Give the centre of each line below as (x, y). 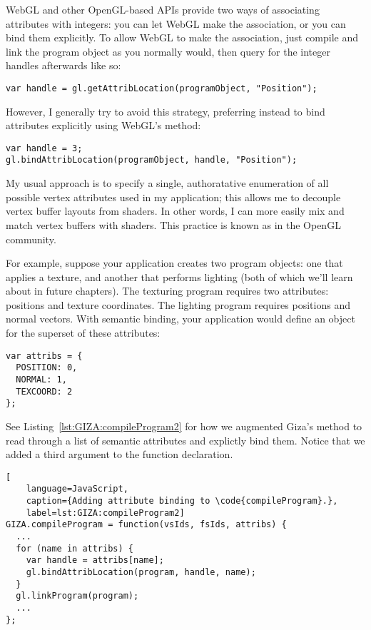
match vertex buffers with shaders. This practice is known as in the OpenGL (173, 224)
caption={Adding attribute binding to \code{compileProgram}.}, (182, 501)
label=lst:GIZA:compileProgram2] (105, 513)
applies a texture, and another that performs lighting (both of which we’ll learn (179, 276)
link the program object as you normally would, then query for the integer (168, 51)
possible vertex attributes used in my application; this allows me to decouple (173, 197)
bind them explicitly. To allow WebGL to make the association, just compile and (182, 37)
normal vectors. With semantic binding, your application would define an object (181, 319)
